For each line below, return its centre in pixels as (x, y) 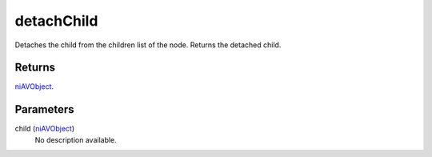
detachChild (56, 21)
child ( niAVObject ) (45, 129)
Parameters (44, 109)
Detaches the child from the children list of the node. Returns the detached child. (148, 45)
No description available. (76, 139)
